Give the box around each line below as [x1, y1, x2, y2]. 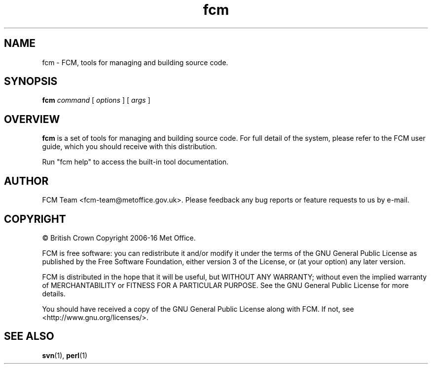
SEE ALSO [4, 330, 54, 343]
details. [42, 289, 66, 298]
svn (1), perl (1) [42, 351, 88, 360]
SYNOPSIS [4, 75, 58, 88]
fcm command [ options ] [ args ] [42, 96, 150, 105]
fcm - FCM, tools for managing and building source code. [42, 58, 228, 67]
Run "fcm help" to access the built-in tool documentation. [42, 158, 229, 166]
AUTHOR [4, 174, 49, 187]
